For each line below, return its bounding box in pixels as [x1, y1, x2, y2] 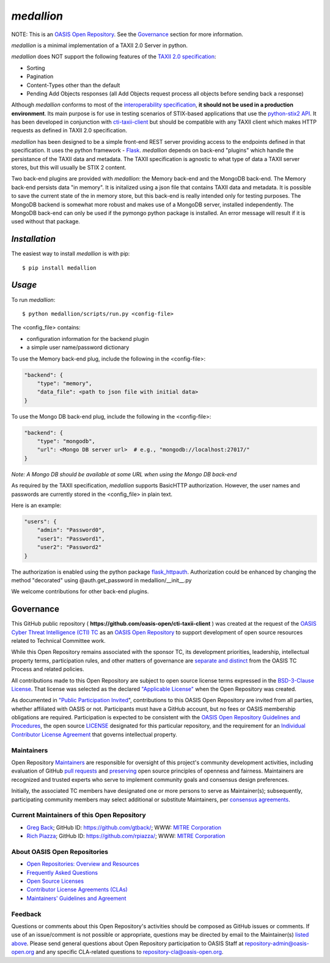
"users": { [24, 518, 57, 525]
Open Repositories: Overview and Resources [26, 860, 140, 867]
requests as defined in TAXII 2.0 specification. [11, 127, 128, 134]
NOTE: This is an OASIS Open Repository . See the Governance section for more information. [11, 31, 244, 38]
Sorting [26, 64, 45, 72]
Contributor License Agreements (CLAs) [26, 886, 128, 893]
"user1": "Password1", [37, 535, 105, 542]
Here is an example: [11, 501, 62, 509]
